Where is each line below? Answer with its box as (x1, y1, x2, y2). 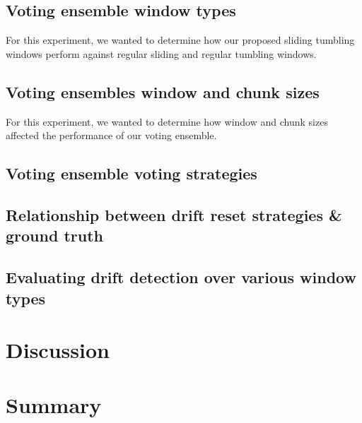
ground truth (6, 225, 103, 246)
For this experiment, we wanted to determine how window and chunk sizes (6, 114, 328, 129)
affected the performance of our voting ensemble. (6, 128, 217, 143)
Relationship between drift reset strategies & (6, 203, 342, 225)
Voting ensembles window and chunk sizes (6, 81, 320, 102)
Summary (6, 391, 102, 419)
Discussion (6, 335, 110, 364)
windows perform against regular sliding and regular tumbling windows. (6, 46, 317, 61)
